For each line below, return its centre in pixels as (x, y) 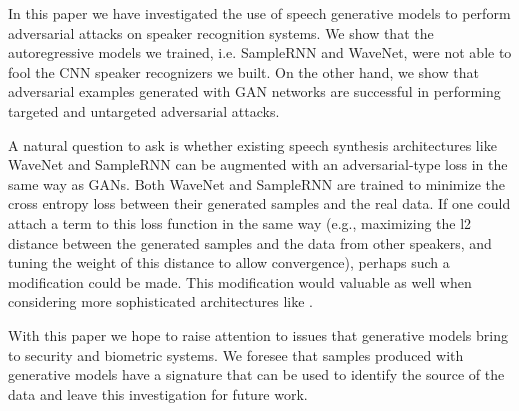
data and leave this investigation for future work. (158, 393)
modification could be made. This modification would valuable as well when (240, 281)
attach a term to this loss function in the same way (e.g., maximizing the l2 (240, 222)
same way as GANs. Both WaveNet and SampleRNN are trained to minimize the (256, 183)
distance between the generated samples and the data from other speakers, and (250, 242)
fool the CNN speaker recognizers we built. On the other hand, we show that (243, 71)
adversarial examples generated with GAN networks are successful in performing (254, 91)
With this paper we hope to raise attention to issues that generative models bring (258, 334)
